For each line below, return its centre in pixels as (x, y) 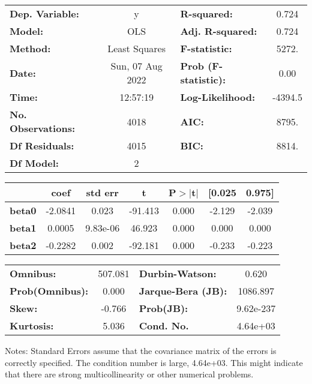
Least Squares (137, 48)
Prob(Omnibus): (49, 291)
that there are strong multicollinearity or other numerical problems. (129, 374)
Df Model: (34, 163)
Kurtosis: (32, 325)
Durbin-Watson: (178, 273)
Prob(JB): (163, 308)
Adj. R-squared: (219, 31)
